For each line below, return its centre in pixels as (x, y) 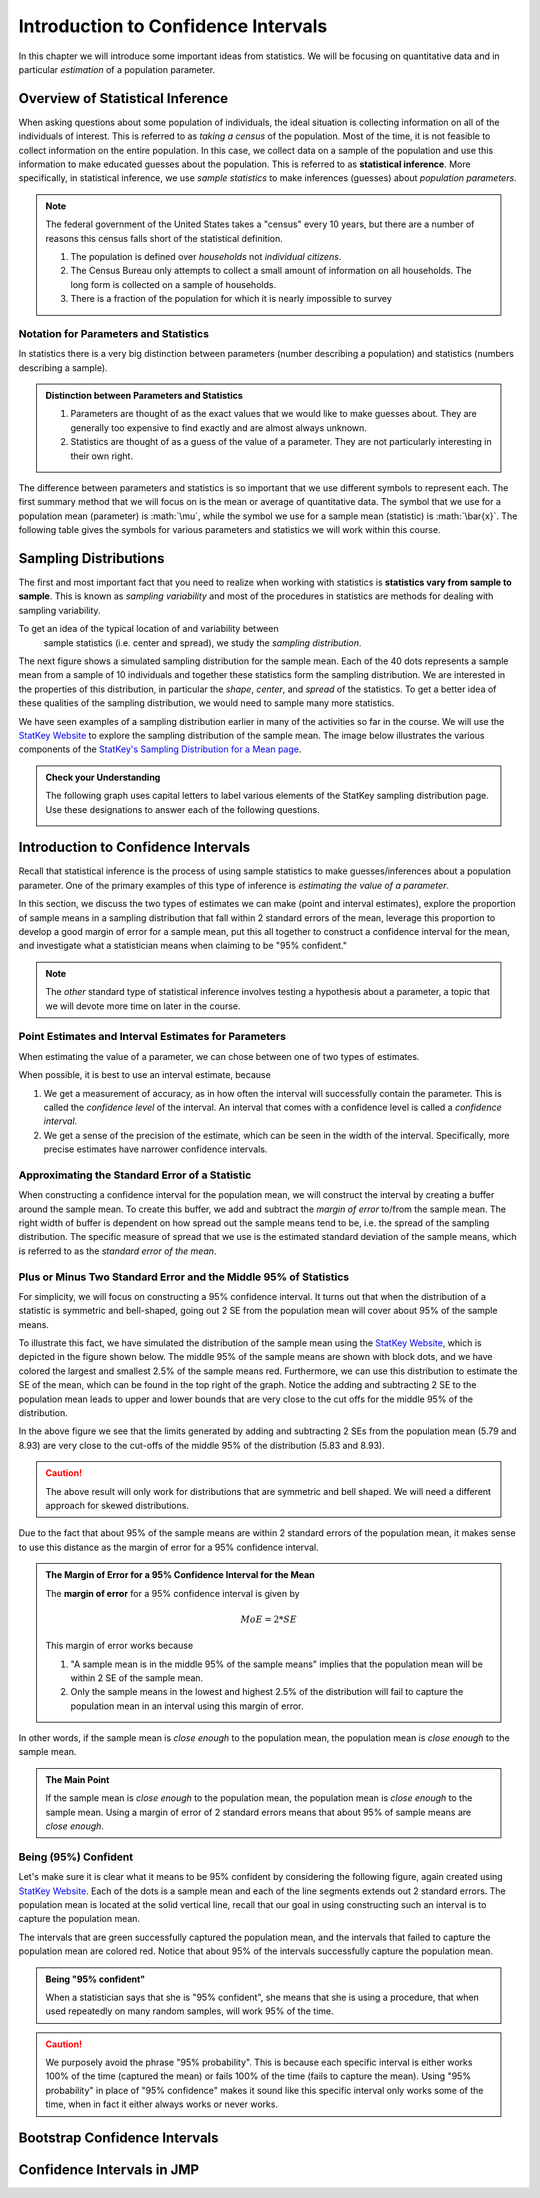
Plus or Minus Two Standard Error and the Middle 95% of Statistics (184, 1277)
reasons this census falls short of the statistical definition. (164, 238)
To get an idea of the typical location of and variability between (148, 629)
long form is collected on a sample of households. (173, 284)
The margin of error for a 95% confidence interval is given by (172, 1593)
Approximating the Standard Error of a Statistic (135, 1175)
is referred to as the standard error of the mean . (117, 1251)
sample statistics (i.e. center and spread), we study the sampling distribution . (202, 642)
